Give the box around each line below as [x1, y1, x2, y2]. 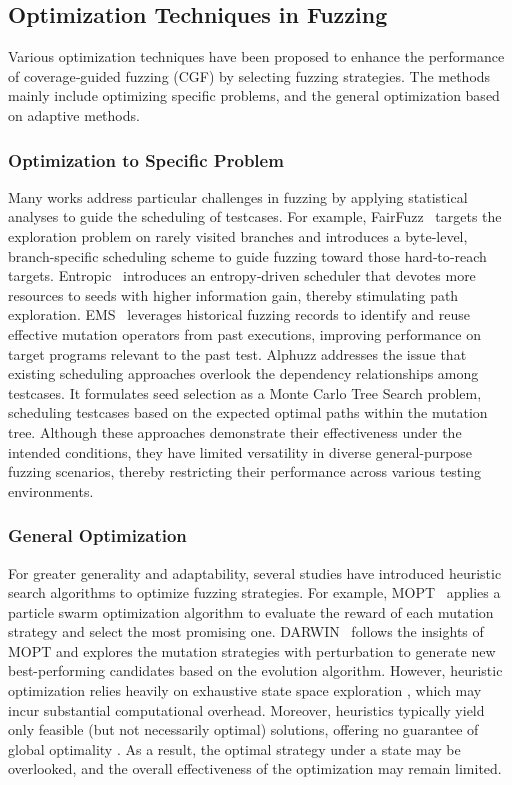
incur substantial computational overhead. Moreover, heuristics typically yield [8, 699, 485, 720]
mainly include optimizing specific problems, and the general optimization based [8, 85, 500, 106]
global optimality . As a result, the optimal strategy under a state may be [8, 738, 461, 759]
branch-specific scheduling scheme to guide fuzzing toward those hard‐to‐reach [8, 245, 487, 266]
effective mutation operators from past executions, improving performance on [8, 323, 481, 344]
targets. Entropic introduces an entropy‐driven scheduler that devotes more [8, 265, 476, 286]
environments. [8, 480, 94, 501]
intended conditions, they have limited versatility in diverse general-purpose [8, 441, 473, 462]
